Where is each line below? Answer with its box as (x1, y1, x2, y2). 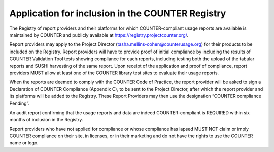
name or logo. (9, 140, 39, 146)
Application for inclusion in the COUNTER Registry (9, 8, 226, 19)
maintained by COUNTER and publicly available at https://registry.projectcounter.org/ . (9, 32, 189, 38)
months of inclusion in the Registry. (9, 117, 83, 123)
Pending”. (9, 100, 30, 106)
